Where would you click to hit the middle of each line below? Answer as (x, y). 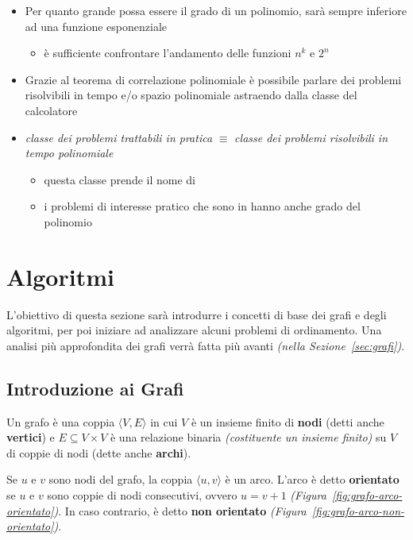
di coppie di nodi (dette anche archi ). (99, 452)
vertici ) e (31, 437)
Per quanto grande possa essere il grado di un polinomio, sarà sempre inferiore (216, 10)
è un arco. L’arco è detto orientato (312, 479)
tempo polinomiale (69, 153)
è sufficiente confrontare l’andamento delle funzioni (168, 53)
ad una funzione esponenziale (96, 26)
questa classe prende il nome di (120, 179)
